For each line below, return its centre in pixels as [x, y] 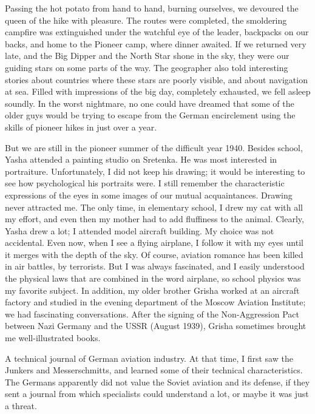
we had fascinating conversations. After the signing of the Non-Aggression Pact [152, 314]
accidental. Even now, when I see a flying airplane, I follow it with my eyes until [154, 243]
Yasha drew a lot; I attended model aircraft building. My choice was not [140, 230]
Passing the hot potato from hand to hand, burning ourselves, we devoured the [152, 8]
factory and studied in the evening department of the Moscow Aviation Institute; [155, 302]
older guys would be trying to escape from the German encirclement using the [150, 115]
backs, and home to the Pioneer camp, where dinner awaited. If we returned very [156, 43]
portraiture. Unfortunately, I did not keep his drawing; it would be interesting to [155, 171]
